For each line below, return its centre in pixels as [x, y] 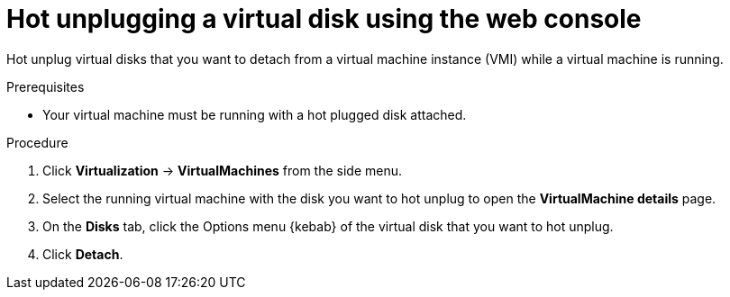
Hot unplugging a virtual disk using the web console [324, 19]
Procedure [37, 142]
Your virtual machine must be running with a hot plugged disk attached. [255, 114]
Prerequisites [46, 86]
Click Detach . [83, 254]
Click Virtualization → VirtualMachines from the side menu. [223, 170]
